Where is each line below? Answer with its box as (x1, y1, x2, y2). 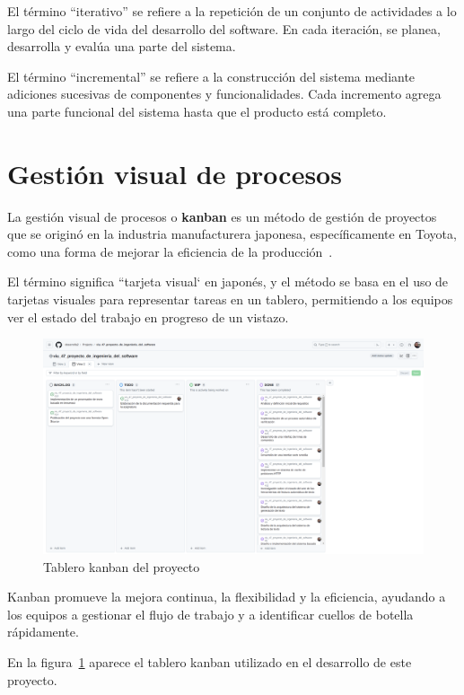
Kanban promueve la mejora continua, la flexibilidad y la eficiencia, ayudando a (7, 587, 446, 606)
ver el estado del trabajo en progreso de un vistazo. (7, 307, 289, 326)
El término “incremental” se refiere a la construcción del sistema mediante (7, 66, 416, 85)
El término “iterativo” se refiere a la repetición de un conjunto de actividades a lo (7, 2, 457, 20)
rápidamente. (7, 622, 79, 641)
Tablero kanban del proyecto (43, 557, 200, 576)
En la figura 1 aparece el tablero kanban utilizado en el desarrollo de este (7, 652, 412, 671)
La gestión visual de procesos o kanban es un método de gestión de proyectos (7, 207, 437, 225)
